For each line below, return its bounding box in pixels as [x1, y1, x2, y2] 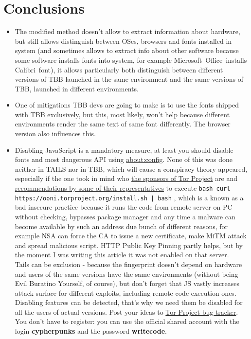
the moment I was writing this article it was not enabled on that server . [15, 250, 229, 260]
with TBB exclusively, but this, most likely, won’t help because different [15, 109, 230, 119]
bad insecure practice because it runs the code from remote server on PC [15, 202, 233, 212]
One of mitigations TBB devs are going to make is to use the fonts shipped [15, 100, 239, 110]
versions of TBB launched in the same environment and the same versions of [15, 74, 243, 84]
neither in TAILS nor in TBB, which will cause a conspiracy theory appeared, [15, 163, 248, 174]
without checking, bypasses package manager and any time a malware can [15, 211, 235, 221]
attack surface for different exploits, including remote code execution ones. [15, 287, 236, 298]
